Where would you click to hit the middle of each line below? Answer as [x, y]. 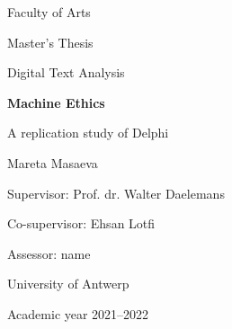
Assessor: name [49, 253]
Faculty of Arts [49, 12]
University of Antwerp [68, 284]
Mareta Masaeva [53, 162]
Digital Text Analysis [66, 72]
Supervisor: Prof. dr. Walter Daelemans [116, 193]
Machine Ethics [56, 102]
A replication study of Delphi [88, 133]
